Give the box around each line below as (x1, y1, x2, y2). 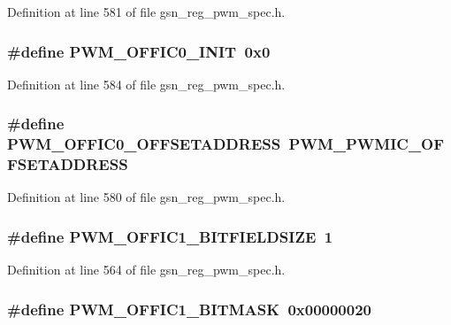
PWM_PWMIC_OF (288, 133, 445, 155)
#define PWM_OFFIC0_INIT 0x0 (7, 40, 271, 62)
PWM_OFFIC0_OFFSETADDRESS (7, 133, 281, 155)
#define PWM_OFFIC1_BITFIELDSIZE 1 (7, 225, 333, 247)
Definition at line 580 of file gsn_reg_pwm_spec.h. (7, 188, 286, 206)
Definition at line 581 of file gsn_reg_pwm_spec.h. (7, 3, 286, 20)
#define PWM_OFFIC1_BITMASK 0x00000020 (7, 298, 371, 320)
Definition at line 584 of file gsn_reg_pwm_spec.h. (7, 74, 286, 93)
